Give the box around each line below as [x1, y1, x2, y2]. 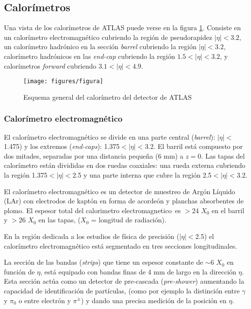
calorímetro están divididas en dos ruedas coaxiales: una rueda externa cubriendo [4, 160, 246, 170]
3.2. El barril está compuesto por [145, 141, 243, 151]
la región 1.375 [4, 170, 48, 180]
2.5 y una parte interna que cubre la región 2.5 [72, 170, 212, 180]
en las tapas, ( [38, 215, 81, 225]
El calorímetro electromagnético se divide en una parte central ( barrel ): [4, 131, 216, 142]
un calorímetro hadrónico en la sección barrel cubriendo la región [4, 41, 197, 52]
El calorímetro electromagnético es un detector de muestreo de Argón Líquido [4, 186, 235, 196]
